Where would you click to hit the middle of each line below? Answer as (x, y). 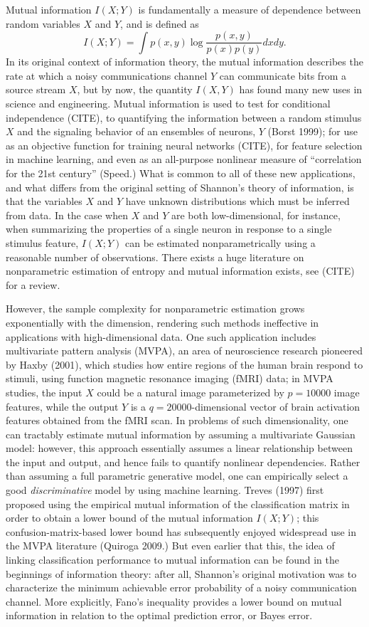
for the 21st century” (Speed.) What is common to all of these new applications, (181, 173)
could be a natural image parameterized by (191, 392)
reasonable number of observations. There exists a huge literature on (155, 257)
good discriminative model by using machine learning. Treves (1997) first (165, 490)
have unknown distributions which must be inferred (237, 201)
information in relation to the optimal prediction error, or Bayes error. (159, 615)
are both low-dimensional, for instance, (256, 215)
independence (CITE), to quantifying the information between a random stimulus (184, 117)
